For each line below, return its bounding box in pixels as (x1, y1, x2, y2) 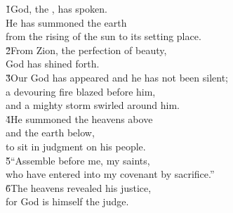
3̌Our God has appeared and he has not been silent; (6, 70, 228, 84)
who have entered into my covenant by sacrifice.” (6, 167, 215, 181)
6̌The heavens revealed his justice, (6, 180, 152, 195)
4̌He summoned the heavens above (6, 111, 153, 126)
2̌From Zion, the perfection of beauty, (6, 42, 167, 57)
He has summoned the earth (6, 15, 127, 30)
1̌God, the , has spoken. (6, 1, 107, 15)
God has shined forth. (6, 56, 100, 71)
